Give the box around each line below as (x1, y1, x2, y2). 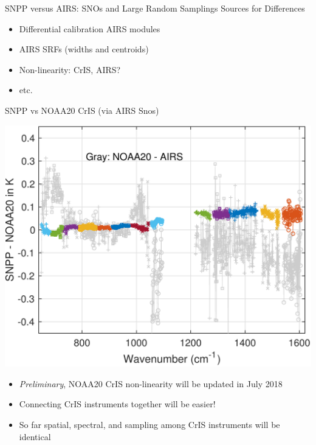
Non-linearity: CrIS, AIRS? (19, 63, 121, 75)
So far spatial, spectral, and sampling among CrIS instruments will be (19, 418, 280, 431)
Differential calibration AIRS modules (19, 22, 160, 35)
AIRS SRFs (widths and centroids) (19, 43, 149, 55)
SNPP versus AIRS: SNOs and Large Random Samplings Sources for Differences (5, 2, 305, 14)
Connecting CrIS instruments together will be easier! (19, 398, 216, 410)
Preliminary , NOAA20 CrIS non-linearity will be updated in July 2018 (19, 377, 283, 390)
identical (19, 430, 51, 443)
